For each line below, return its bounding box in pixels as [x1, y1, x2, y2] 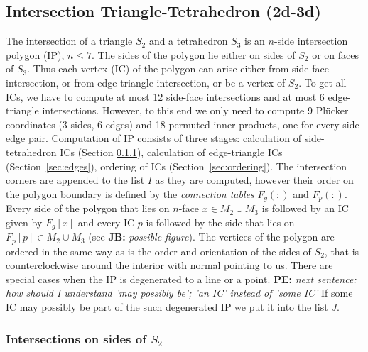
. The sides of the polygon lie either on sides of [92, 47, 296, 62]
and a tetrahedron [148, 33, 228, 48]
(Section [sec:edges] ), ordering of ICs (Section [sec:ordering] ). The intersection [6, 158, 347, 173]
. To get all [298, 75, 347, 89]
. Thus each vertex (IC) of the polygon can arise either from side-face [27, 61, 329, 76]
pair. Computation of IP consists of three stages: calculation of [28, 131, 301, 145]
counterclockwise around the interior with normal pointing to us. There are [6, 258, 333, 273]
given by [6, 214, 43, 229]
